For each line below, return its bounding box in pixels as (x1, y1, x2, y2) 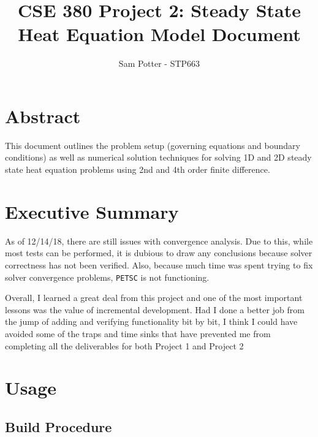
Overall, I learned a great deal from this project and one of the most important (5, 291, 303, 304)
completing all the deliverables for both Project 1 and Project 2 (5, 339, 244, 352)
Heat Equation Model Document (18, 21, 301, 47)
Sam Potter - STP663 (118, 57, 200, 70)
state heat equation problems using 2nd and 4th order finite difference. (5, 163, 270, 176)
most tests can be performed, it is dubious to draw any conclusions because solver (5, 246, 312, 259)
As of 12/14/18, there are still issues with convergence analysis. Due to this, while (5, 234, 313, 247)
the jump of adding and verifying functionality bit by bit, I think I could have (5, 315, 298, 328)
